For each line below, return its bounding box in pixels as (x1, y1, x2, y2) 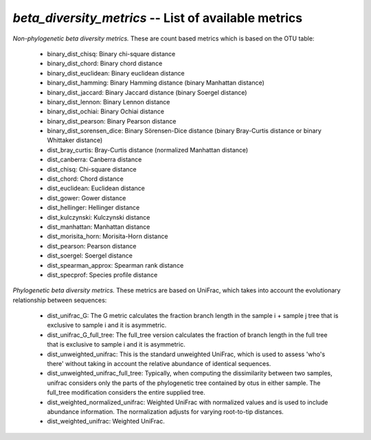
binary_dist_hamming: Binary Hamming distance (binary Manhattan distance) (47, 79, 265, 87)
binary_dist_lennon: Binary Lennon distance (47, 97, 170, 106)
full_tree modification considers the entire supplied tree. (47, 389, 205, 397)
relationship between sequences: (12, 296, 107, 304)
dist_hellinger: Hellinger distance (47, 203, 140, 212)
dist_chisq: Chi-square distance (47, 165, 137, 173)
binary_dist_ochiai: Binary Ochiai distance (47, 107, 165, 116)
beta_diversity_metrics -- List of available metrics (12, 10, 303, 25)
